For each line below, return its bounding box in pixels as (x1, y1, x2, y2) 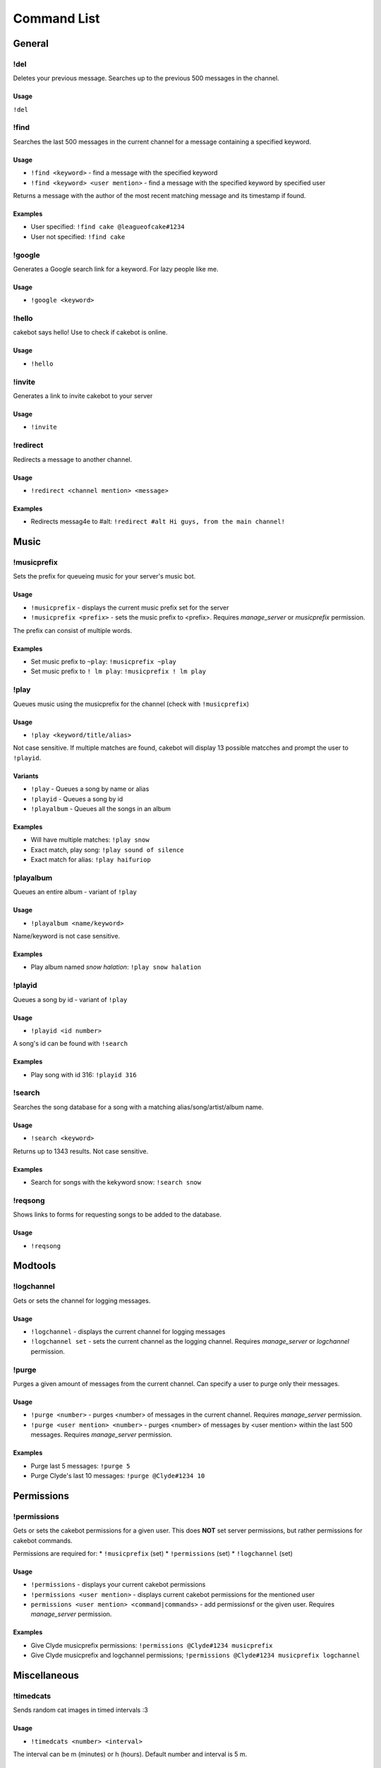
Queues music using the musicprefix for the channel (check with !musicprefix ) (13, 699, 250, 708)
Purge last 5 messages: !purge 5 (30, 1461, 131, 1470)
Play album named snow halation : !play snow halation (30, 962, 202, 972)
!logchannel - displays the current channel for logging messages (30, 1327, 226, 1336)
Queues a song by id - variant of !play (13, 995, 128, 1004)
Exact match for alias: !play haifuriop (30, 856, 151, 864)
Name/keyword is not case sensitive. (13, 932, 120, 940)
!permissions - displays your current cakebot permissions (30, 1581, 206, 1589)
